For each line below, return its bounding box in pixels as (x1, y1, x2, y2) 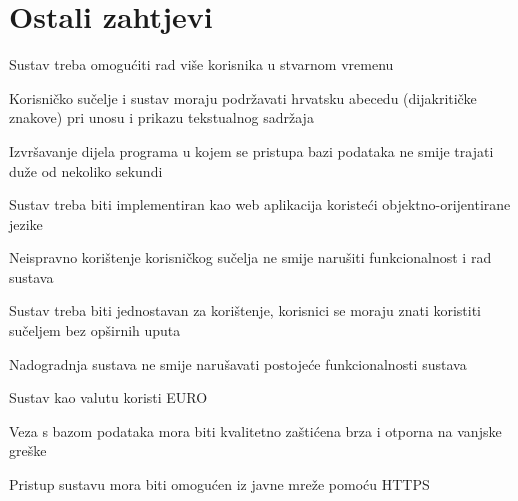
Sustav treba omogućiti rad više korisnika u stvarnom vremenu (9, 54, 394, 75)
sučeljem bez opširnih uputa (9, 320, 181, 341)
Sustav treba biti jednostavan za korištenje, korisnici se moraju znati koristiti (9, 300, 482, 321)
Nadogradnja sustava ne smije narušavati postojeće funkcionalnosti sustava (9, 353, 467, 374)
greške (9, 440, 47, 461)
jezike (9, 213, 43, 234)
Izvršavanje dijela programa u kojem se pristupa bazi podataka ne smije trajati (9, 140, 494, 161)
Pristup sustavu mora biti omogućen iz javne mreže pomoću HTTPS (9, 474, 430, 495)
